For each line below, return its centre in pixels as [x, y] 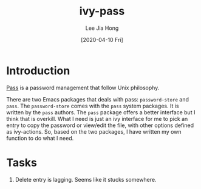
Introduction [38, 70]
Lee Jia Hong [102, 28]
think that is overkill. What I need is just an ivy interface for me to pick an [97, 119]
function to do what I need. [40, 138]
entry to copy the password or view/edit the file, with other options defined [100, 125]
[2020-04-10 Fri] [102, 40]
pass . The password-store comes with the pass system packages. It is [93, 106]
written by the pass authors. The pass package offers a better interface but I [101, 112]
